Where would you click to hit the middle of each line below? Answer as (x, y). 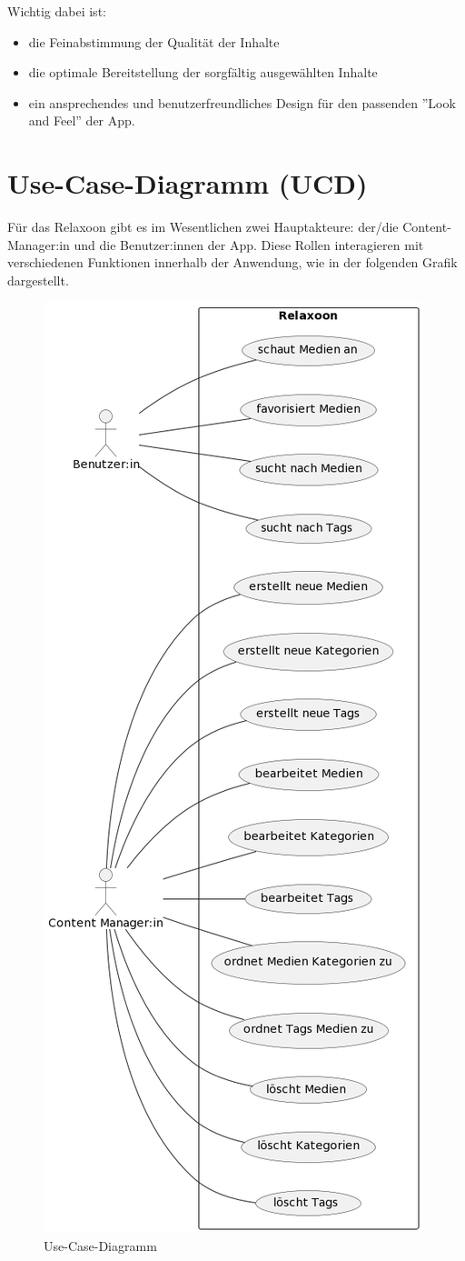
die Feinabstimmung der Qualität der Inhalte (154, 41)
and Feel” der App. (82, 120)
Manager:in (39, 244)
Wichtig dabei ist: (57, 11)
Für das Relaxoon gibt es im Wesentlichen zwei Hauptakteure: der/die (203, 227)
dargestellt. (38, 280)
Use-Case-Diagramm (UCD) (188, 183)
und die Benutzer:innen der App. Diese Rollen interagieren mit (249, 244)
